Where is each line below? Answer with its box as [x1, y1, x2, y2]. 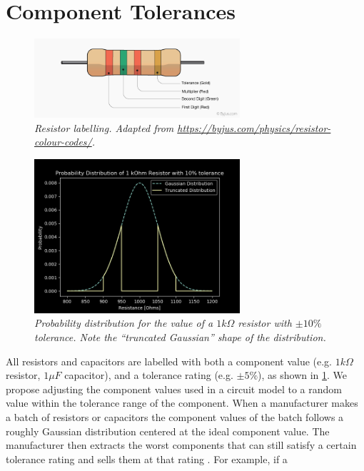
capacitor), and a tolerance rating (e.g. [64, 368, 233, 383]
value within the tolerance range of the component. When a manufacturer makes [6, 395, 358, 410]
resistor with [238, 315, 292, 330]
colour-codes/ [34, 134, 92, 149]
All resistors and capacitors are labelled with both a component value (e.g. [6, 353, 333, 368]
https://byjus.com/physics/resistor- [177, 120, 331, 135]
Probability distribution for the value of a [34, 315, 213, 330]
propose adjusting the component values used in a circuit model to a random [6, 381, 342, 396]
